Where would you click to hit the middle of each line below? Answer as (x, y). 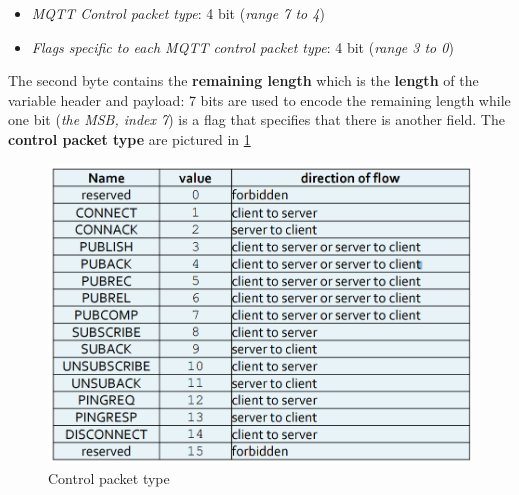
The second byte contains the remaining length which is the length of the (243, 80)
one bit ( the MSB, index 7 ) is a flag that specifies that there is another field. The (256, 119)
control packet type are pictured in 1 (129, 138)
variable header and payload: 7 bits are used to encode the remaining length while (259, 99)
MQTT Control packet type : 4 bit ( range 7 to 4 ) (178, 13)
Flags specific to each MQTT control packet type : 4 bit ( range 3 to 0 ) (242, 46)
